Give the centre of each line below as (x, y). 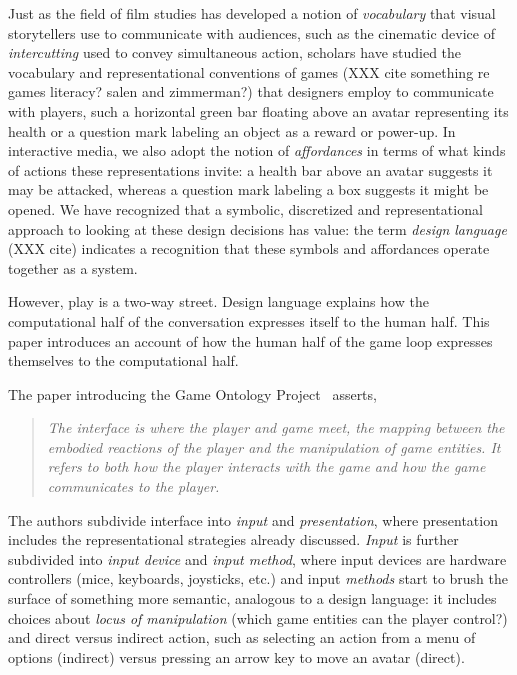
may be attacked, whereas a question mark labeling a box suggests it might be (248, 189)
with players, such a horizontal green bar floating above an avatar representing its (258, 110)
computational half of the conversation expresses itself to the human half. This (249, 320)
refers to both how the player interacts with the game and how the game (266, 466)
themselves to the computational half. (123, 360)
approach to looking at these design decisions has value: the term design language (257, 228)
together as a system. (73, 267)
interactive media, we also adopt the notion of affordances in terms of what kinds (257, 150)
